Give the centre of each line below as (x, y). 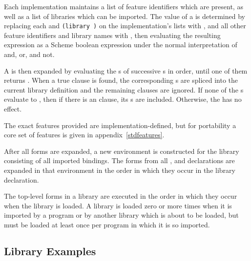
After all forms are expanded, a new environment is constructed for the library (122, 151)
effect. (13, 109)
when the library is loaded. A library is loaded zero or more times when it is (118, 205)
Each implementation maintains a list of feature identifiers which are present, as (124, 6)
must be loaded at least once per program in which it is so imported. (107, 224)
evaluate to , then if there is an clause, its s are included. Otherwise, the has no (123, 99)
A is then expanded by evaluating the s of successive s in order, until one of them (126, 70)
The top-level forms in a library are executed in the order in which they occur (121, 196)
